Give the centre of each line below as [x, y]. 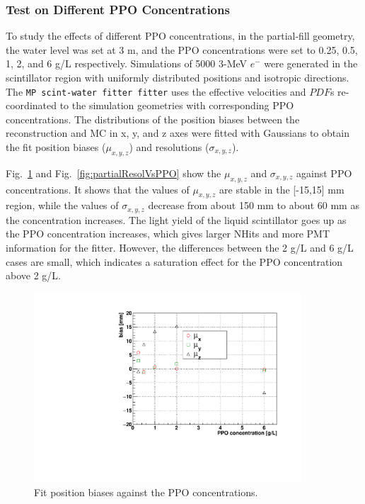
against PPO [324, 173]
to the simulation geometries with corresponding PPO [177, 105]
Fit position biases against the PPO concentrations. [146, 492]
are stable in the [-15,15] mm [282, 189]
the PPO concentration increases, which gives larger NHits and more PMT [168, 234]
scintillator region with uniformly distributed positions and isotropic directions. [178, 77]
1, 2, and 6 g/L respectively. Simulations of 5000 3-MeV [127, 63]
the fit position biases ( [56, 147]
